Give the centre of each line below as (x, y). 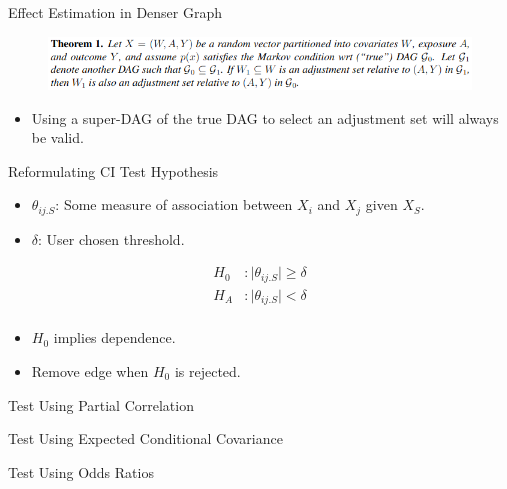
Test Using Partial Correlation (101, 404)
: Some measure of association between (174, 204)
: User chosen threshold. (111, 238)
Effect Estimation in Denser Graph (115, 12)
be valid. (57, 137)
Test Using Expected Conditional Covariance (145, 438)
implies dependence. (114, 337)
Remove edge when (90, 370)
